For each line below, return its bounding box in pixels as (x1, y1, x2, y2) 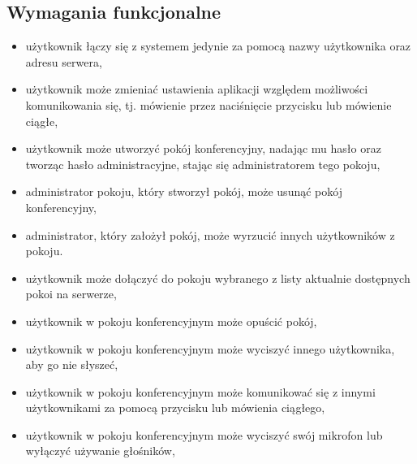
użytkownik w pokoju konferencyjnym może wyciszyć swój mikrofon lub (25, 426, 383, 443)
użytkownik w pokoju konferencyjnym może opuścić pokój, (25, 312, 317, 329)
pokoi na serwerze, (25, 285, 117, 302)
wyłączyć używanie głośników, (25, 442, 175, 459)
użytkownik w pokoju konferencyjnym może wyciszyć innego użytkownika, (25, 340, 395, 357)
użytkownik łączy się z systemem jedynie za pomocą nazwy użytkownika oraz (25, 37, 411, 54)
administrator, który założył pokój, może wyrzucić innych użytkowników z (25, 226, 395, 243)
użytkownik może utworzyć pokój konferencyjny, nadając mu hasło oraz (25, 140, 381, 157)
